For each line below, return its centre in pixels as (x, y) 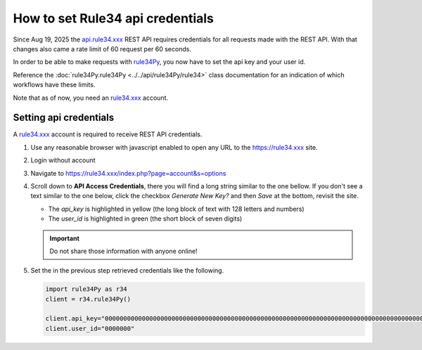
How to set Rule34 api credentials (114, 18)
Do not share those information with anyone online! (123, 251)
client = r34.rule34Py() (88, 299)
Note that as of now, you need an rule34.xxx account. (91, 98)
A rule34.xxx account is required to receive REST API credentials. (108, 134)
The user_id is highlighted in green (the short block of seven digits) (145, 219)
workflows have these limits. (54, 85)
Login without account (63, 160)
